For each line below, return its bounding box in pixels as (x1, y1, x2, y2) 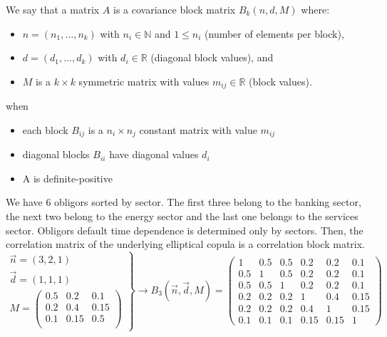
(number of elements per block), (205, 26, 344, 41)
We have (6, 195, 43, 209)
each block (22, 122, 68, 137)
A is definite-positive (22, 170, 113, 185)
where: (301, 2, 330, 16)
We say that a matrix (6, 2, 100, 16)
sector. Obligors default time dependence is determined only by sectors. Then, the (6, 222, 363, 237)
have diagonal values (109, 147, 199, 162)
